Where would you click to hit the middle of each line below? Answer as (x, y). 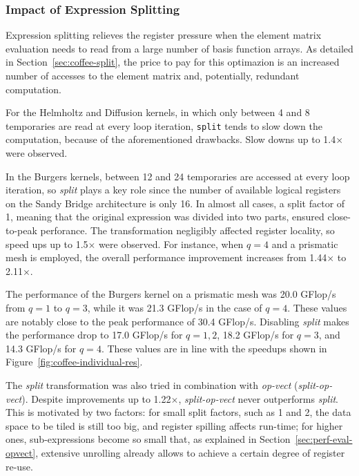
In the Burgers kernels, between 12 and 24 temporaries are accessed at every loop (178, 176)
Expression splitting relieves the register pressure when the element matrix (164, 35)
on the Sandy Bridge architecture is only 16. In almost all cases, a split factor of (175, 203)
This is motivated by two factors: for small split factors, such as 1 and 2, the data (178, 412)
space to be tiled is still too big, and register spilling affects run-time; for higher (174, 425)
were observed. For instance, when (171, 244)
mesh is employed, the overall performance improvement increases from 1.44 (166, 257)
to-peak (21, 230)
